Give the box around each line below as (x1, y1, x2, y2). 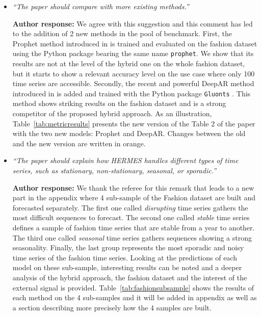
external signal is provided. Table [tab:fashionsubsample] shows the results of (12, 282, 254, 293)
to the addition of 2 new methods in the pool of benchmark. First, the (12, 28, 232, 39)
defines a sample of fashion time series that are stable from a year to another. (12, 222, 255, 232)
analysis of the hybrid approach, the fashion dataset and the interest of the (12, 272, 247, 282)
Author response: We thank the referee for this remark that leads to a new (12, 182, 254, 193)
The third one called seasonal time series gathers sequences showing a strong (12, 232, 252, 243)
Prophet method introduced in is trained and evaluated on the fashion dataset (12, 38, 257, 48)
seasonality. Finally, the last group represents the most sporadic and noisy (12, 242, 244, 253)
